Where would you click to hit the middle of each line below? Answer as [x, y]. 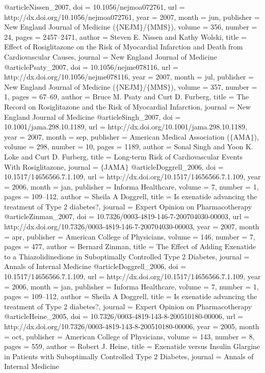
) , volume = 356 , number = [214, 27]
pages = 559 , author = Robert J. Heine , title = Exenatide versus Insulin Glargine [132, 346]
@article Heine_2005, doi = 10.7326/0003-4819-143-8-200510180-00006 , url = [124, 316]
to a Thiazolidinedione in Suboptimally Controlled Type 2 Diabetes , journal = [127, 256]
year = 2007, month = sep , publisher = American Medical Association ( [117, 136]
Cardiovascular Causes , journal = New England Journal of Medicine [111, 56]
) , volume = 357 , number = [214, 86]
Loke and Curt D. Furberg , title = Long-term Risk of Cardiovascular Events [123, 156]
